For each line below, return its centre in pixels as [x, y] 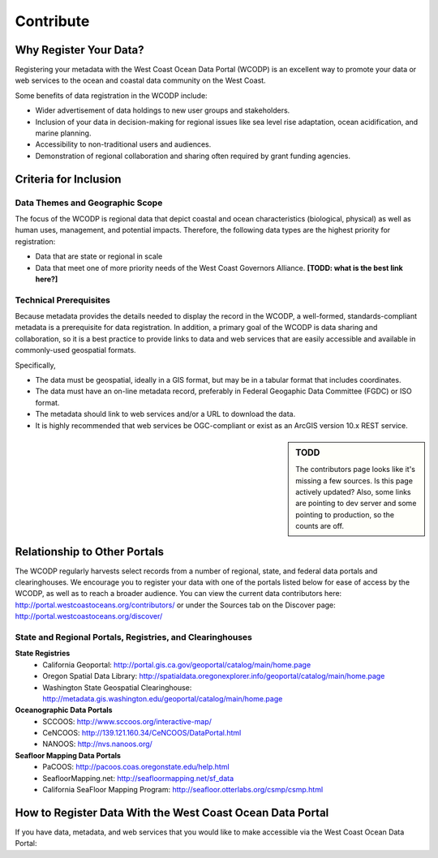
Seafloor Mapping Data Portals [68, 755]
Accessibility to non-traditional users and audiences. [123, 144]
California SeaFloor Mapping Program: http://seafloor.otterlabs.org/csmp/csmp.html [183, 790]
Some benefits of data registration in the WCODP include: [111, 95]
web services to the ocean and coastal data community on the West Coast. [141, 80]
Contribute [52, 21]
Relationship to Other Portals [90, 551]
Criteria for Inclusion [68, 179]
